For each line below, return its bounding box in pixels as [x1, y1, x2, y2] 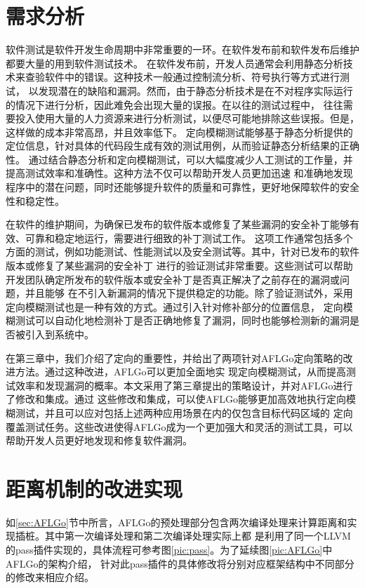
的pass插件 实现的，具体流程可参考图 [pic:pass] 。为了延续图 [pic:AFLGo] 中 [6, 542, 333, 557]
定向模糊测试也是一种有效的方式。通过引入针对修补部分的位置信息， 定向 [6, 299, 343, 314]
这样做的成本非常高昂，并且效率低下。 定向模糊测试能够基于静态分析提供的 [6, 124, 353, 139]
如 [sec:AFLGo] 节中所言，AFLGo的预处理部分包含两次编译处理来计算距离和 [6, 514, 347, 529]
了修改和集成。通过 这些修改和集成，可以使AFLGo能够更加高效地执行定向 [6, 392, 347, 406]
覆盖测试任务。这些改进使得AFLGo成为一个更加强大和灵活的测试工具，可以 [6, 419, 353, 434]
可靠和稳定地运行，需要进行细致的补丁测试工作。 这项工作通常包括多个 [25, 230, 353, 245]
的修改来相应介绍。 [6, 570, 94, 584]
